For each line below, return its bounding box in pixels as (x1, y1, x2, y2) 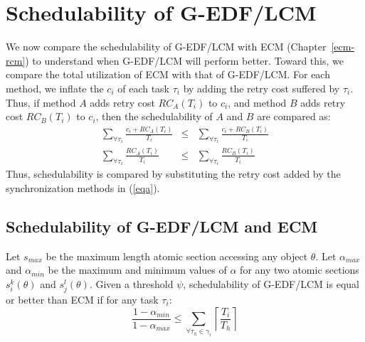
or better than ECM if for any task (6, 292, 159, 306)
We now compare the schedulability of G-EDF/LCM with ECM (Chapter (6, 39, 327, 54)
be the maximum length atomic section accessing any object (46, 248, 308, 263)
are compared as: (257, 109, 331, 124)
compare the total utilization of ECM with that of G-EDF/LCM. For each (6, 67, 330, 82)
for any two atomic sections (240, 262, 359, 277)
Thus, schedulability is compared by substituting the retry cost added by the (6, 166, 341, 181)
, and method (228, 95, 287, 109)
